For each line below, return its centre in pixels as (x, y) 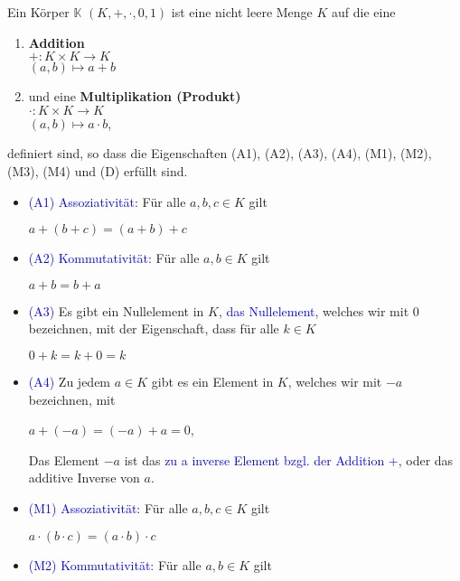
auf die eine (364, 12)
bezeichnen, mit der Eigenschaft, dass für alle (154, 328)
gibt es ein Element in (212, 381)
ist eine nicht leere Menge (242, 12)
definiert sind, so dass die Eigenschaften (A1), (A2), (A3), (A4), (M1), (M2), (220, 153)
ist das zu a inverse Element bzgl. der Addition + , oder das (289, 459)
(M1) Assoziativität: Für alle (108, 507)
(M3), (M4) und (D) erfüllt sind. (98, 170)
